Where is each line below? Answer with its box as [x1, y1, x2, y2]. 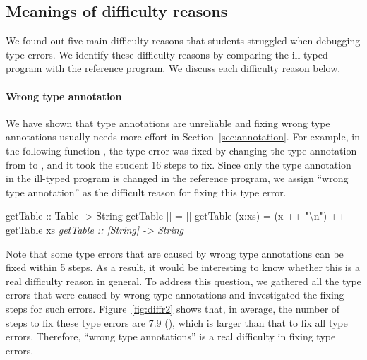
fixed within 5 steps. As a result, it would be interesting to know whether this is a [6, 260, 360, 275]
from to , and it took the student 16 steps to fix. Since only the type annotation [6, 157, 351, 172]
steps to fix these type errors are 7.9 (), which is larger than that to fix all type [6, 315, 348, 330]
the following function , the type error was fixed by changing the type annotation [6, 143, 357, 157]
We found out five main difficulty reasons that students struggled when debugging [6, 33, 361, 48]
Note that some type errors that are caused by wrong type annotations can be [6, 246, 344, 260]
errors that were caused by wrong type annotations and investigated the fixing [6, 287, 344, 302]
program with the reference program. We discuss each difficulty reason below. [6, 61, 341, 76]
